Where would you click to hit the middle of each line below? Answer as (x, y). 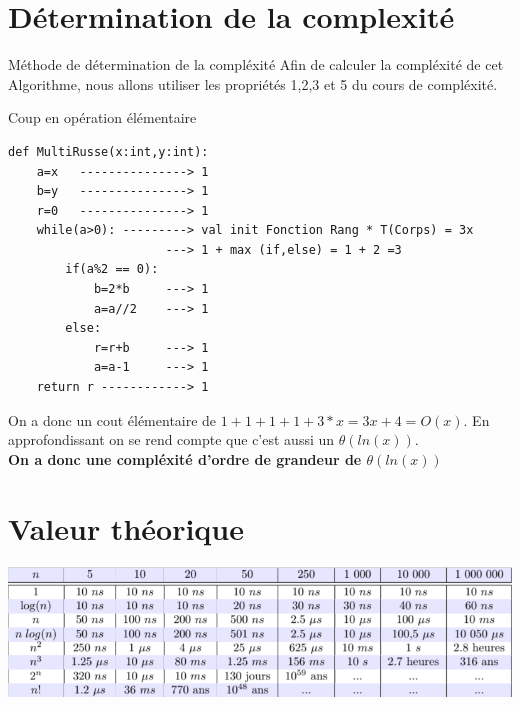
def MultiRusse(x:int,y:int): (108, 151)
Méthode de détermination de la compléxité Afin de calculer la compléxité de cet (256, 64)
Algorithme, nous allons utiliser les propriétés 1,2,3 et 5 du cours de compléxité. (253, 83)
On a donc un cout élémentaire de (112, 419)
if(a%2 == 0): (112, 269)
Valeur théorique (126, 527)
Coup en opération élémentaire (102, 117)
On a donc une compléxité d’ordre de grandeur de (185, 458)
